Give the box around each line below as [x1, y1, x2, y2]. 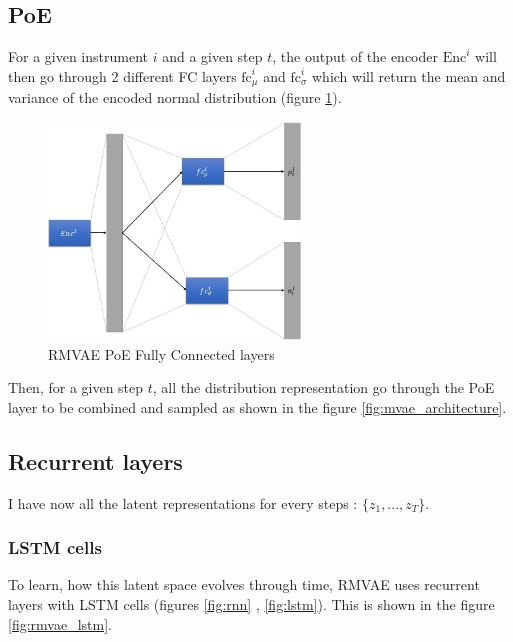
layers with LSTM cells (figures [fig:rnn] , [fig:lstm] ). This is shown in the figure [8, 594, 495, 615]
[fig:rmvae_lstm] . [8, 613, 112, 634]
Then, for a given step [8, 377, 144, 398]
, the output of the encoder [272, 46, 438, 67]
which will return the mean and [311, 65, 506, 86]
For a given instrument [8, 46, 148, 67]
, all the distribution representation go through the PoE [152, 377, 495, 398]
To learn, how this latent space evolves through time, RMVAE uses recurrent [8, 574, 480, 595]
